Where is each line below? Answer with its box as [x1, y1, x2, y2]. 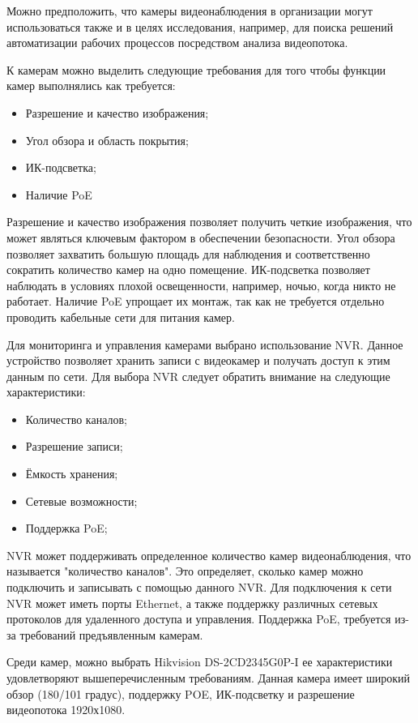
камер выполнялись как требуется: [6, 77, 176, 94]
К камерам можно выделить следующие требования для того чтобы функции [6, 61, 386, 78]
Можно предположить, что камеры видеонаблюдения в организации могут [6, 2, 373, 19]
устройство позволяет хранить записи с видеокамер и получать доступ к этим [6, 352, 390, 369]
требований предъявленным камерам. [19, 626, 203, 643]
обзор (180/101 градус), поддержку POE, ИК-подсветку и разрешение [6, 685, 355, 702]
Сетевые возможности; [25, 492, 138, 509]
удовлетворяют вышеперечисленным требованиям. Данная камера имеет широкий [6, 670, 410, 686]
